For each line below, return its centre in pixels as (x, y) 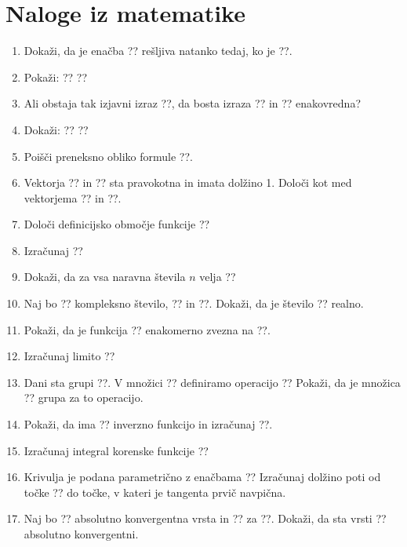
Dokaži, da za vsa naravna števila (105, 277)
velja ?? (218, 277)
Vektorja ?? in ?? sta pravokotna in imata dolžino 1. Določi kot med (188, 182)
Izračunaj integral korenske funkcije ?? (116, 450)
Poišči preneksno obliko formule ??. (108, 156)
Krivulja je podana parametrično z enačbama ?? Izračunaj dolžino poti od (202, 477)
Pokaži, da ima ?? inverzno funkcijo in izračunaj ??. (148, 424)
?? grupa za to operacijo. (84, 397)
